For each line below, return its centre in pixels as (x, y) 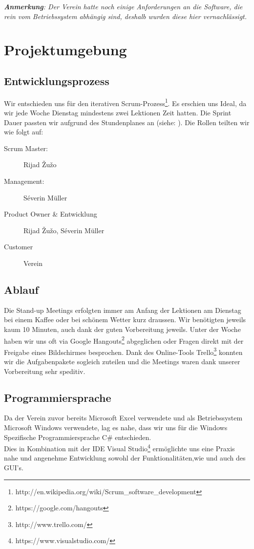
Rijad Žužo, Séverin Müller (64, 230)
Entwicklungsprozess (57, 80)
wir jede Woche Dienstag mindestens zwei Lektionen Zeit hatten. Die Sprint (118, 113)
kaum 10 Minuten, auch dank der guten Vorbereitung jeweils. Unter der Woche (122, 329)
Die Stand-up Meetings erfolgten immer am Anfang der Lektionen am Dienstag (123, 310)
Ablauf (21, 289)
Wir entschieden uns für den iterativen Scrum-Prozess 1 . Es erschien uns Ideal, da (125, 102)
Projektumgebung (65, 50)
